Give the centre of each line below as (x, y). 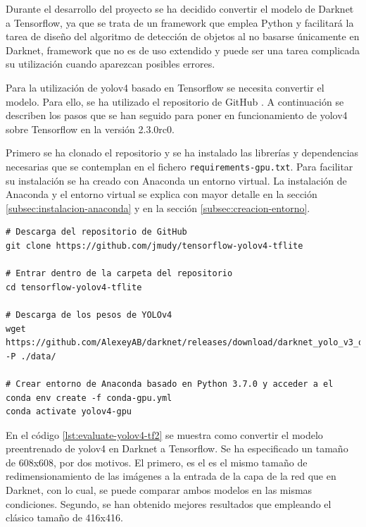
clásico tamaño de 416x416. (64, 517)
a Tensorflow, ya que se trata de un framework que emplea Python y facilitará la (180, 22)
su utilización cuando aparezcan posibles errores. (111, 64)
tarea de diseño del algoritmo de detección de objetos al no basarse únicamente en (183, 36)
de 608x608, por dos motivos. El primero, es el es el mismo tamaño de (157, 462)
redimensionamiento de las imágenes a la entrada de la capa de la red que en (171, 476)
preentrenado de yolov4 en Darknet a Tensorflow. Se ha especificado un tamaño (177, 448)
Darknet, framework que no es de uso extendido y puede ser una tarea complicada (183, 50)
